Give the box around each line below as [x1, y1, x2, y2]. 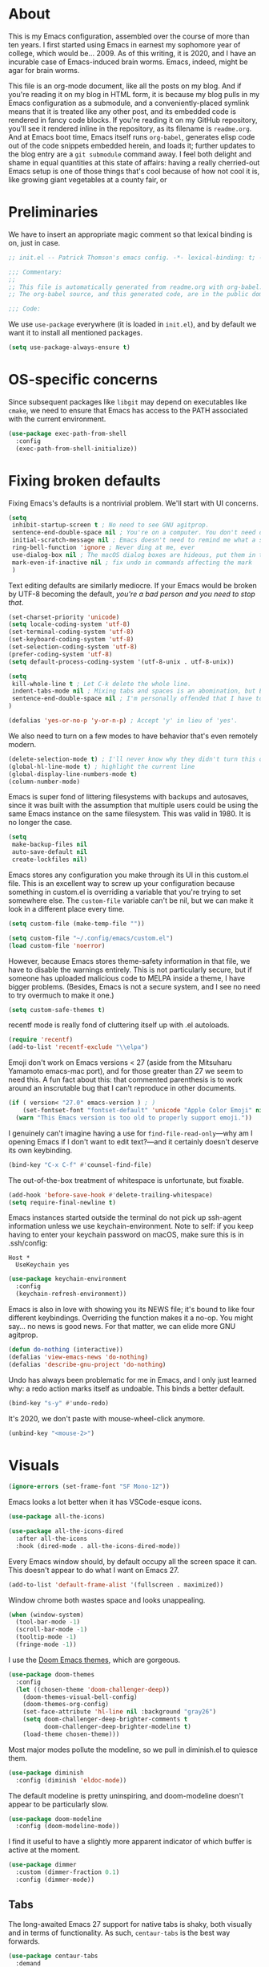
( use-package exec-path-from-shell [8, 429, 127, 437]
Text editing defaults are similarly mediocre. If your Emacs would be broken [8, 580, 258, 590]
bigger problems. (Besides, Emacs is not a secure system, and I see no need [8, 981, 261, 991]
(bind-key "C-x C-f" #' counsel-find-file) [8, 1160, 152, 1168]
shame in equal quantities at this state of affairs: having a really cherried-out [8, 157, 260, 167]
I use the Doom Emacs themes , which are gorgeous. [8, 1655, 181, 1664]
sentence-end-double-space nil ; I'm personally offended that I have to [11, 695, 263, 703]
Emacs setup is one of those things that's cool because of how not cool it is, [8, 166, 260, 176]
